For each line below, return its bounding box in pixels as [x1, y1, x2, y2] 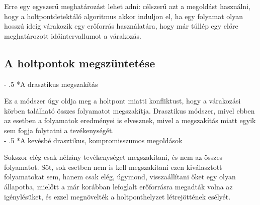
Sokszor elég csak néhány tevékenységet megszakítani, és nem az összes [4, 152, 223, 162]
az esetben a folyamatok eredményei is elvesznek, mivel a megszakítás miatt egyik [4, 115, 256, 126]
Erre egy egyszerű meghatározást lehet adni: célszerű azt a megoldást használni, [4, 1, 250, 11]
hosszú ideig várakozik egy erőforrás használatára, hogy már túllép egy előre [4, 21, 238, 31]
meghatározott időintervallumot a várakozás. [4, 30, 141, 41]
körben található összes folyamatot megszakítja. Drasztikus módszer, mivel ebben [4, 105, 255, 116]
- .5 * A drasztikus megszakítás [4, 78, 98, 89]
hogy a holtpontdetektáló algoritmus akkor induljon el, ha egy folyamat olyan [4, 11, 243, 21]
